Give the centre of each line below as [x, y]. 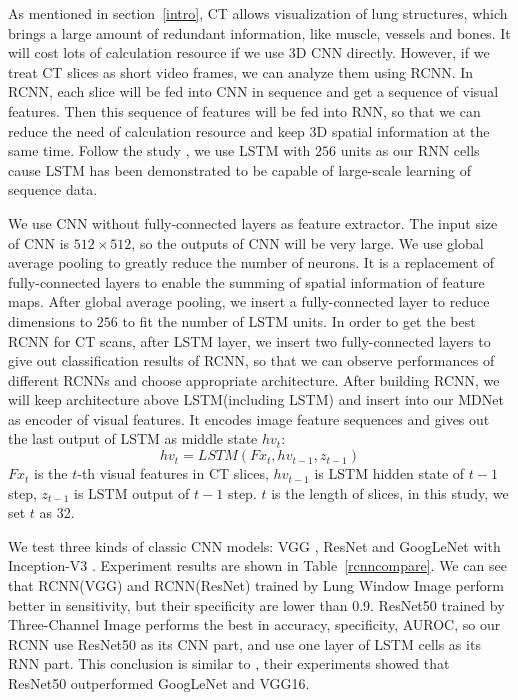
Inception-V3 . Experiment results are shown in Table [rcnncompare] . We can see [257, 565]
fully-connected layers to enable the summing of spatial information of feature [246, 281]
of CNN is [39, 242]
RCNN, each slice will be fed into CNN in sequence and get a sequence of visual [253, 91]
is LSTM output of [132, 492]
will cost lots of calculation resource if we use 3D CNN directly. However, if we [249, 52]
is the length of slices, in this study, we [390, 492]
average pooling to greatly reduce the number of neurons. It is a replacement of [251, 262]
